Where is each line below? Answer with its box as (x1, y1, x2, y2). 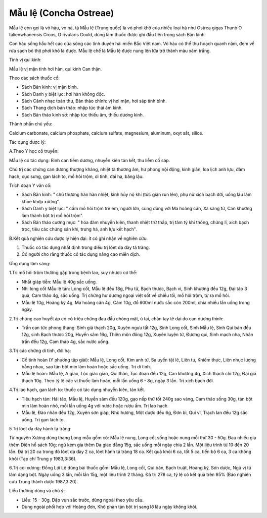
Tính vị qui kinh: (9, 57, 42, 63)
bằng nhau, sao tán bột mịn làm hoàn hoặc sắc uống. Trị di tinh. (21, 363, 151, 369)
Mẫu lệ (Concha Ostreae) (9, 7, 114, 18)
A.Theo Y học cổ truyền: (9, 148, 59, 154)
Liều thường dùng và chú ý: (9, 488, 65, 494)
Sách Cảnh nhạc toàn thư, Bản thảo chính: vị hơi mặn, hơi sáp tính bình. (21, 98, 167, 104)
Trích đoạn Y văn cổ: (9, 182, 52, 188)
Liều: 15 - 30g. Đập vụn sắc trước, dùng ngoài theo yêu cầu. (21, 497, 144, 503)
